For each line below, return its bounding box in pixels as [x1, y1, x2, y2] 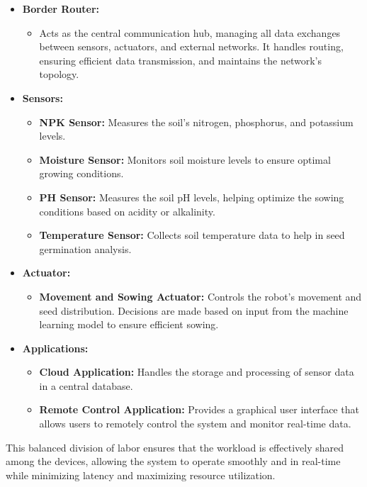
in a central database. [39, 378, 133, 393]
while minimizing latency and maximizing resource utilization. [6, 467, 276, 482]
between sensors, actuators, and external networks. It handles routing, [39, 39, 344, 54]
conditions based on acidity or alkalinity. [39, 203, 215, 218]
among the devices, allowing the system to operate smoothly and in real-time [6, 454, 341, 469]
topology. [39, 67, 79, 82]
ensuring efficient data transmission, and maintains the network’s [39, 52, 322, 67]
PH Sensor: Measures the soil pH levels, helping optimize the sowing [39, 189, 344, 204]
